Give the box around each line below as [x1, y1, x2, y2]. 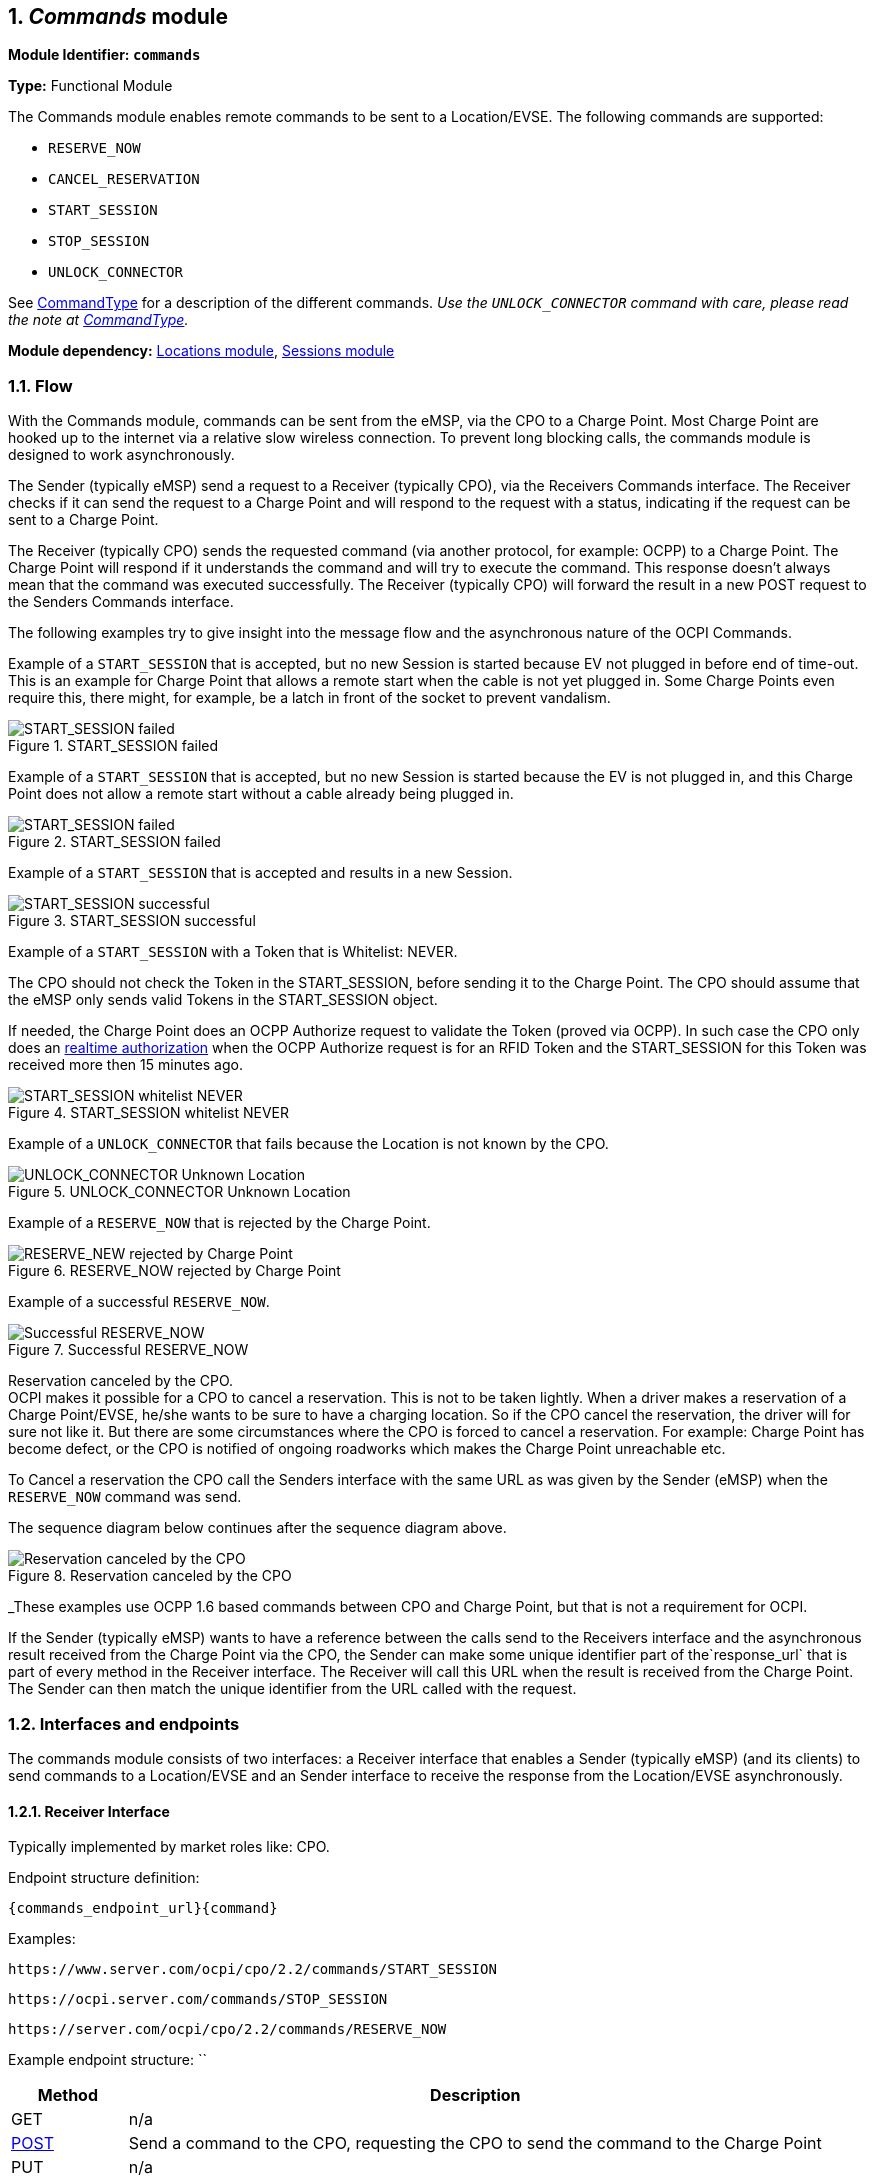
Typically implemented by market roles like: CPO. [8, 1838, 330, 1856]
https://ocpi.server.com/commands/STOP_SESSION [8, 1991, 388, 2008]
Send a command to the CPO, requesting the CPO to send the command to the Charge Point [128, 2133, 822, 2154]
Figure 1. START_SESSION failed [8, 737, 219, 755]
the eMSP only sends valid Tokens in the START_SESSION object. [8, 991, 438, 1009]
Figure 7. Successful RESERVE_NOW [8, 1341, 249, 1359]
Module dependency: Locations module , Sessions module [8, 342, 395, 360]
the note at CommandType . [8, 311, 189, 329]
